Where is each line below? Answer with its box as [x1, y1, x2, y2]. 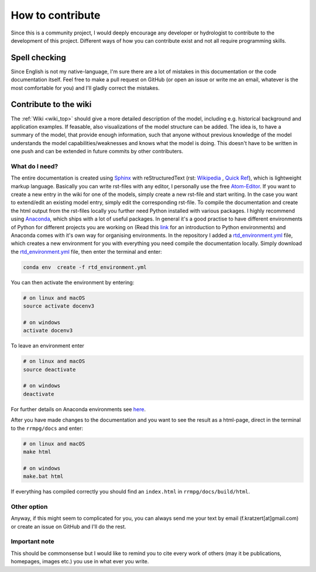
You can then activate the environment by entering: [11, 278, 135, 286]
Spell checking [11, 53, 67, 63]
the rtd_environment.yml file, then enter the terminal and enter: [11, 248, 162, 255]
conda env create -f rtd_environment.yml [23, 264, 147, 270]
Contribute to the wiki [11, 99, 92, 109]
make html [23, 448, 51, 455]
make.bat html [23, 473, 64, 480]
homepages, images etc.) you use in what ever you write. [11, 558, 149, 565]
